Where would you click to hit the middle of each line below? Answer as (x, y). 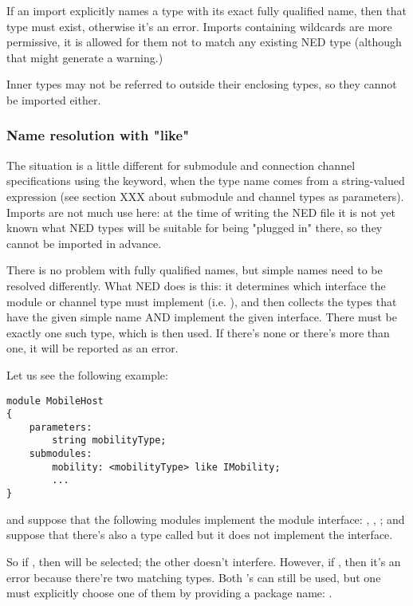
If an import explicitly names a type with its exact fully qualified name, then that (206, 10)
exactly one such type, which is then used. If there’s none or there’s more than (198, 332)
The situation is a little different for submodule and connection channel (181, 165)
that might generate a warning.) (85, 57)
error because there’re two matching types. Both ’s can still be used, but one (194, 577)
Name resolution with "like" (98, 135)
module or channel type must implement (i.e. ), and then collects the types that (202, 301)
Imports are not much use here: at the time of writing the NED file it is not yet (201, 212)
